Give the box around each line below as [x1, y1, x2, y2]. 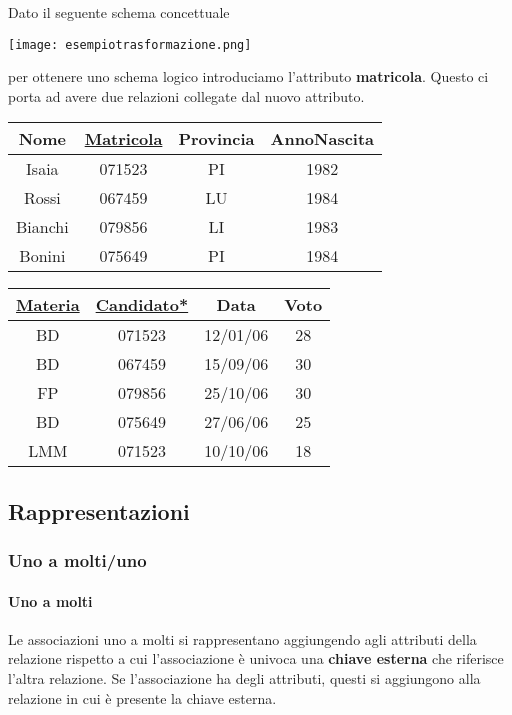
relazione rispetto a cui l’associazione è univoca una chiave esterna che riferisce [8, 648, 504, 669]
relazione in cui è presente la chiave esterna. [8, 687, 277, 708]
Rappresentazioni [8, 495, 190, 526]
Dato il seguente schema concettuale [8, 2, 230, 22]
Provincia [178, 127, 255, 151]
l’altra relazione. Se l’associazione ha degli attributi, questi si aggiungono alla [8, 668, 481, 689]
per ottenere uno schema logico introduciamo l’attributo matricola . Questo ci [8, 66, 489, 87]
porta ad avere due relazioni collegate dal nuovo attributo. [8, 85, 365, 106]
